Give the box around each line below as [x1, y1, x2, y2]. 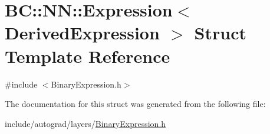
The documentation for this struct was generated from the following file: [5, 98, 266, 110]
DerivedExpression [5, 21, 160, 45]
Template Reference [5, 43, 170, 68]
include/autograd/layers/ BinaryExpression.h [5, 117, 166, 129]
